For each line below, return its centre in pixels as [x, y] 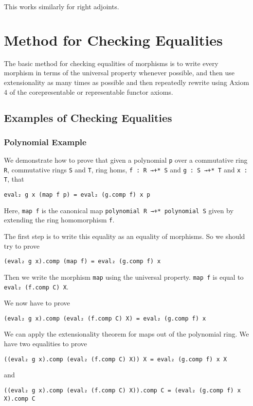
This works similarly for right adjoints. [62, 6]
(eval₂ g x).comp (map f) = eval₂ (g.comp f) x [82, 262]
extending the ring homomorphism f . [59, 220]
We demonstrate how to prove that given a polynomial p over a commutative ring [126, 160]
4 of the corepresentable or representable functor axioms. [89, 92]
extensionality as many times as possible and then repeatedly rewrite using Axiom [126, 82]
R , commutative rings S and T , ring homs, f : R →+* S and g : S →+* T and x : [126, 169]
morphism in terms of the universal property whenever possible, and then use [119, 73]
